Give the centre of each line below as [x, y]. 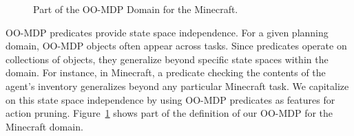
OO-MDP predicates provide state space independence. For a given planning [167, 32]
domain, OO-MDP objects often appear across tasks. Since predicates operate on [176, 46]
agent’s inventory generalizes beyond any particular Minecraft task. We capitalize [177, 86]
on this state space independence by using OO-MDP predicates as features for [170, 99]
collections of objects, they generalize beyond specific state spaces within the [167, 59]
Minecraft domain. [44, 126]
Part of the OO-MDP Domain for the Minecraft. [136, 9]
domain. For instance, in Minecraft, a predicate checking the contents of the [166, 72]
